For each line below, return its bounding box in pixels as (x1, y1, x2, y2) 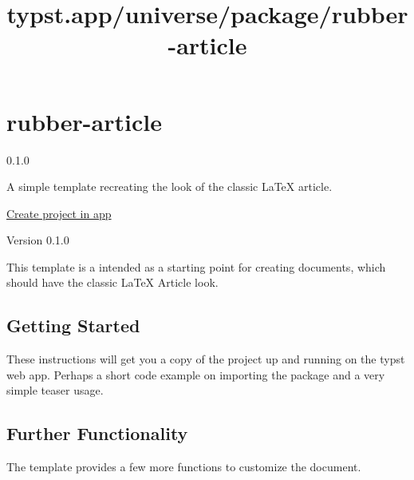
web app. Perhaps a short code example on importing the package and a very (6, 366, 385, 383)
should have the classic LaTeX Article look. (6, 274, 219, 291)
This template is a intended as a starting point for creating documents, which (6, 258, 386, 275)
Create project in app (6, 204, 112, 221)
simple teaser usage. (6, 382, 104, 399)
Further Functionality (6, 421, 188, 446)
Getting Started (6, 313, 140, 338)
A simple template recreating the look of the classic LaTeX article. (6, 178, 333, 195)
